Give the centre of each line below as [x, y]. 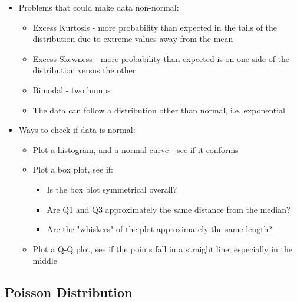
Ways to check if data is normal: [77, 130]
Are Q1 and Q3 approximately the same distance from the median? [169, 209]
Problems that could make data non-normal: [99, 7]
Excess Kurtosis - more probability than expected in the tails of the [155, 27]
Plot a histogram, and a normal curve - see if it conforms [136, 149]
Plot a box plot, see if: [73, 169]
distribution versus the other [84, 70]
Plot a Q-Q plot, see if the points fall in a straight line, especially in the [162, 249]
